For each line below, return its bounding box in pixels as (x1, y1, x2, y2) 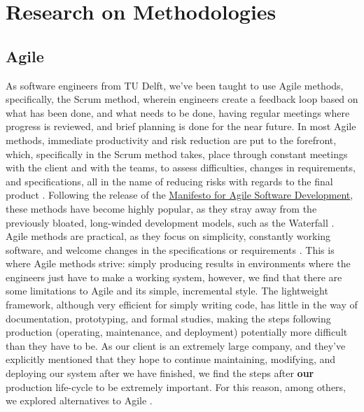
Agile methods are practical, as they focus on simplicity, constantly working (6, 229, 331, 243)
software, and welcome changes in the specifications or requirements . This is (6, 242, 335, 257)
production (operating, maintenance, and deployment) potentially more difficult (6, 325, 348, 339)
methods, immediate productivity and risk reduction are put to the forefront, (6, 132, 337, 147)
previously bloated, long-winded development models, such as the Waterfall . (6, 215, 335, 229)
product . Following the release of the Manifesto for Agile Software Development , (6, 187, 353, 202)
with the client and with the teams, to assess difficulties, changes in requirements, (6, 160, 356, 175)
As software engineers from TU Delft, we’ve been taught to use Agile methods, (6, 78, 344, 92)
